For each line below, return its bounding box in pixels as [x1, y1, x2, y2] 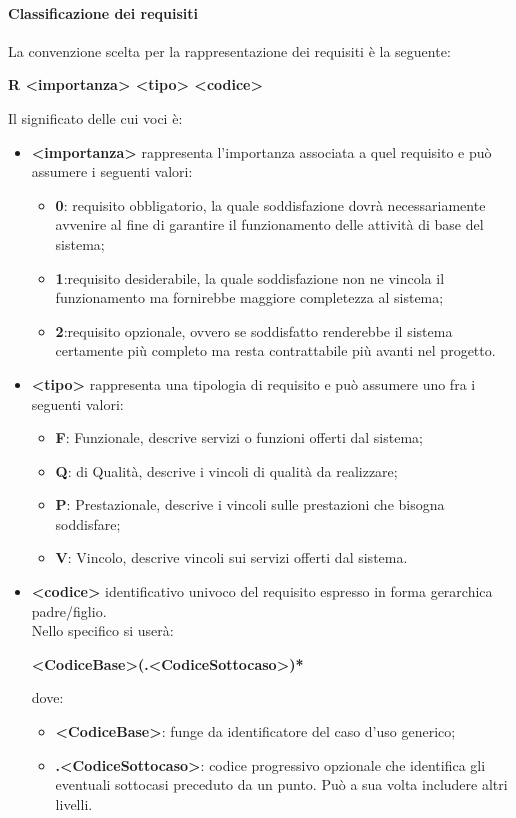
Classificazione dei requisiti [8, 2, 199, 23]
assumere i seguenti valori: [31, 161, 193, 182]
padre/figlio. [31, 600, 107, 621]
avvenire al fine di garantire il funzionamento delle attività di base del [55, 214, 484, 235]
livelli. [55, 793, 93, 814]
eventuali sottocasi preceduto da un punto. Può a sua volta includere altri [55, 774, 508, 795]
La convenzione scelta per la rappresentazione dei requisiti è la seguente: [8, 40, 451, 61]
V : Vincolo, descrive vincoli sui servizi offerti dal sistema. [55, 547, 408, 568]
